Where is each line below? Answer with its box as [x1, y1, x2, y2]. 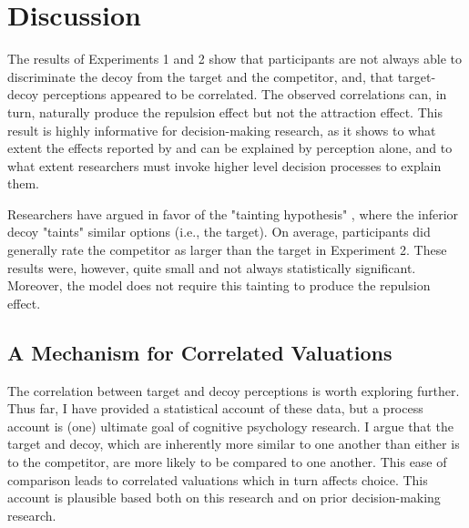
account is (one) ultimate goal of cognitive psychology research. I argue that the [7, 416, 454, 435]
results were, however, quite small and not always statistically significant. [7, 258, 416, 277]
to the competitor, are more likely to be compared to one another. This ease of [7, 452, 447, 472]
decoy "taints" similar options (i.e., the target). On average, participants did [7, 222, 431, 241]
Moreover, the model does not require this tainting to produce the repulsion [7, 276, 431, 295]
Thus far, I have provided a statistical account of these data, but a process [7, 399, 423, 418]
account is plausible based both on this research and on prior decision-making [7, 488, 441, 507]
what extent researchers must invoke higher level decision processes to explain [7, 156, 442, 175]
